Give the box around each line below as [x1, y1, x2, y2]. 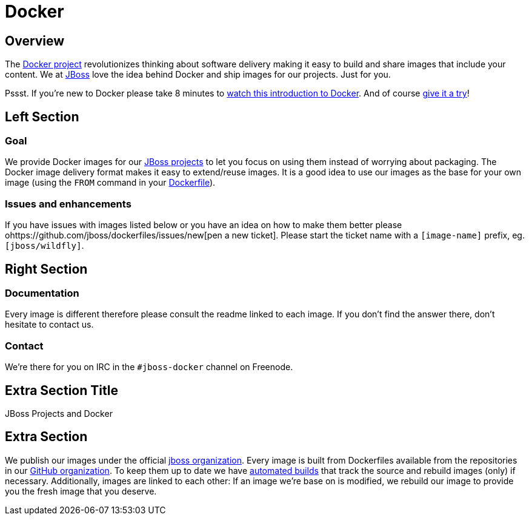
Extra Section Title [5, 382, 118, 398]
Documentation [5, 286, 79, 299]
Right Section [5, 261, 88, 277]
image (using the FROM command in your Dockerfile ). [5, 177, 216, 188]
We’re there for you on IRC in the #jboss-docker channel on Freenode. [5, 362, 293, 373]
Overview [5, 33, 65, 49]
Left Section [5, 109, 79, 124]
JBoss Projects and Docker [5, 408, 113, 419]
